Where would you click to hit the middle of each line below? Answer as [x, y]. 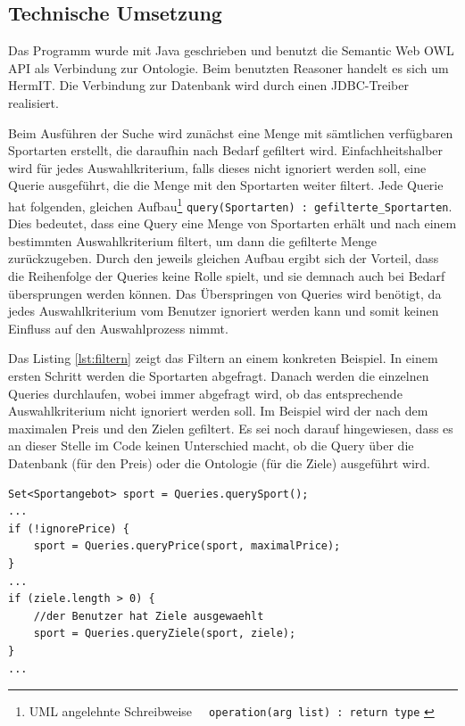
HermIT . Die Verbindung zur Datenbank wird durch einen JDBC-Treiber [208, 85]
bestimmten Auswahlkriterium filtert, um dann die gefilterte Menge [192, 240]
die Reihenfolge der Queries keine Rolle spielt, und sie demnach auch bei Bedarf [227, 276]
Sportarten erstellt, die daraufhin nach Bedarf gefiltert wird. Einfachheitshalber [226, 150]
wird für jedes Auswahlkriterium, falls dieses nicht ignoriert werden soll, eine [217, 167]
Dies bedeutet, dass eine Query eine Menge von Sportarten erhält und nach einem [232, 223]
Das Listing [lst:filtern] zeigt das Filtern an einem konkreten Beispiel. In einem [223, 358]
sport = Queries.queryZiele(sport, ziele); [165, 634]
